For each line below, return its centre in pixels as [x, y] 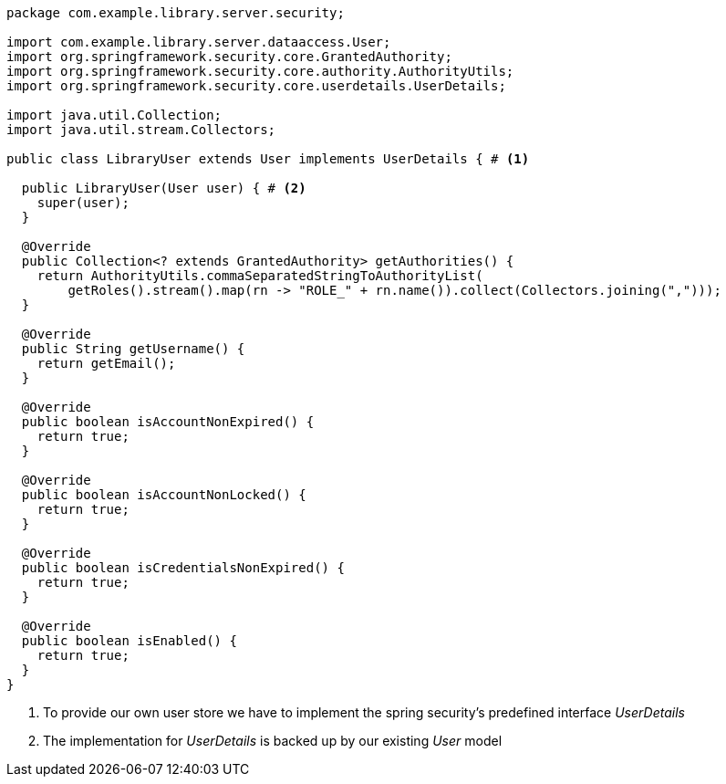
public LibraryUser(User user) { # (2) [164, 188]
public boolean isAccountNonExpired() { [168, 422]
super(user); [83, 203]
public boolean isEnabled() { [129, 641]
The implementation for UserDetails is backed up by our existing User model [273, 741]
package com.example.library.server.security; [176, 13]
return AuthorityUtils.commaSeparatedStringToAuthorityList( [260, 276]
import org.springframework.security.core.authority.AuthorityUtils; [260, 71]
